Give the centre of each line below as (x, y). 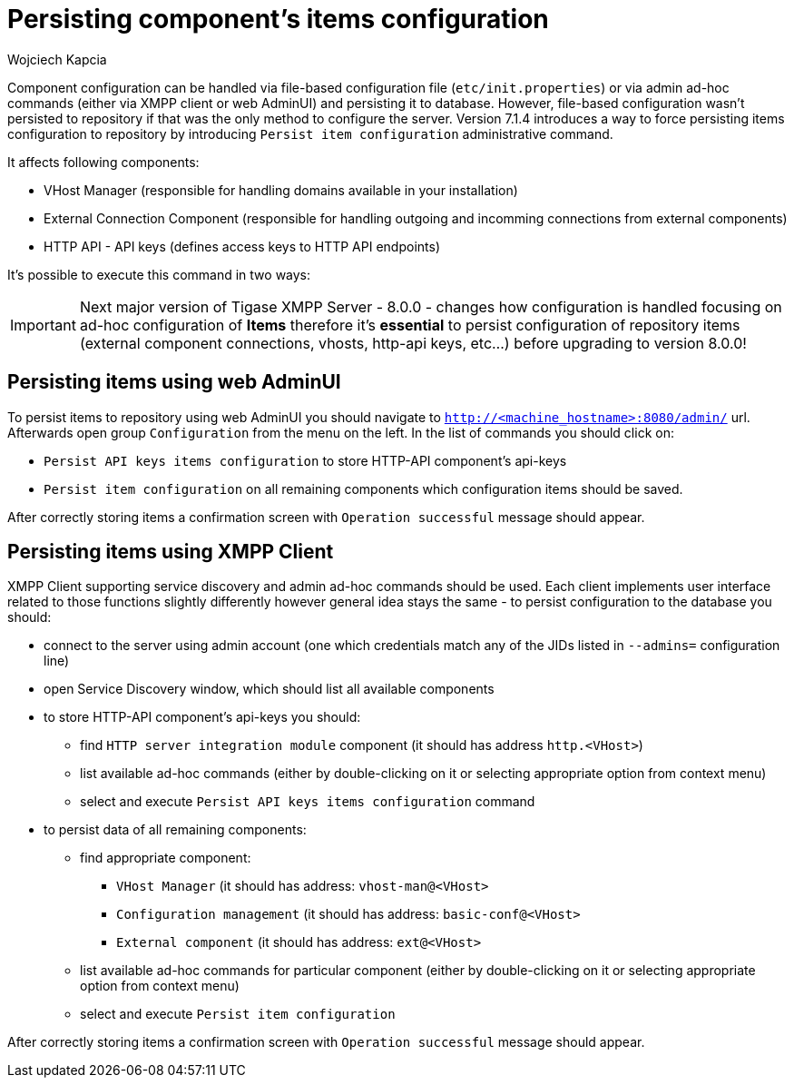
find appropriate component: (166, 858)
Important (43, 325)
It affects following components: (103, 162)
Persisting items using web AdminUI (174, 382)
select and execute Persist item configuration (238, 1014)
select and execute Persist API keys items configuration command (308, 802)
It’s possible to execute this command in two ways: (159, 274)
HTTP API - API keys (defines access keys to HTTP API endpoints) (242, 246)
